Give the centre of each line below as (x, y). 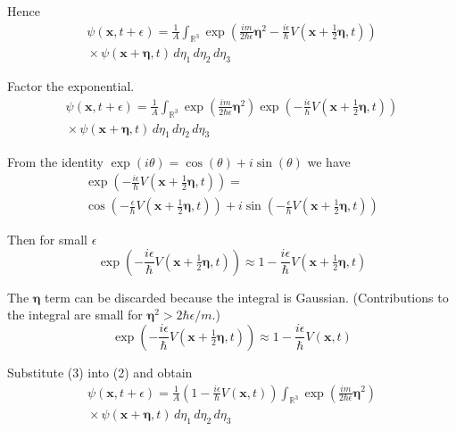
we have (329, 161)
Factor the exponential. (71, 86)
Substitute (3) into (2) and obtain (100, 372)
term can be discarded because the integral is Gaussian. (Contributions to (247, 297)
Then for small (47, 240)
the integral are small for (75, 315)
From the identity (55, 161)
